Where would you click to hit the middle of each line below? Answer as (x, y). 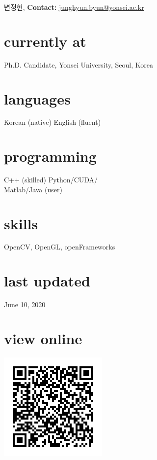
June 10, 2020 (25, 304)
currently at (45, 41)
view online (43, 338)
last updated (47, 281)
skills (21, 223)
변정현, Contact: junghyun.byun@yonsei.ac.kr (74, 7)
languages (37, 98)
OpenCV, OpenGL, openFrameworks (60, 247)
